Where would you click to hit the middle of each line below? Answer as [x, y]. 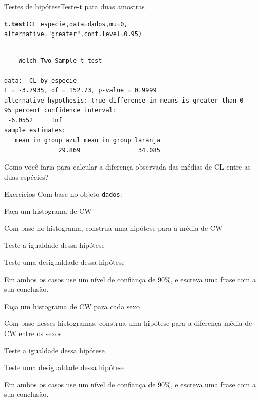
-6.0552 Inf [35, 121]
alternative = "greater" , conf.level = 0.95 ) [73, 34]
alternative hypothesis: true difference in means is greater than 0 [124, 100]
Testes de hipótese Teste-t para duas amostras [75, 6]
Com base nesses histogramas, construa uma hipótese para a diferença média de [128, 323]
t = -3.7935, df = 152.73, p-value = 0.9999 [80, 91]
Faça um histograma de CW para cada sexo [72, 306]
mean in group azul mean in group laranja [87, 140]
